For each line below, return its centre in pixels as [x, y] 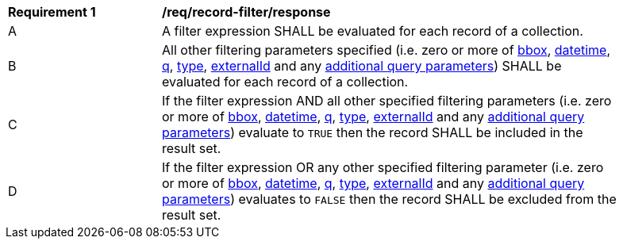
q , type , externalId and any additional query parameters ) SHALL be [362, 66]
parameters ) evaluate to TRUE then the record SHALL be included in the [373, 132]
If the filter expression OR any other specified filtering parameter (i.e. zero [383, 167]
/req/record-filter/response [246, 12]
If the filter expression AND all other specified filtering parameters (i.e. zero [387, 101]
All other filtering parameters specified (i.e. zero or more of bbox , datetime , [386, 50]
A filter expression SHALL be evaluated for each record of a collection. [373, 31]
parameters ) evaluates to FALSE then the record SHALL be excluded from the [389, 199]
